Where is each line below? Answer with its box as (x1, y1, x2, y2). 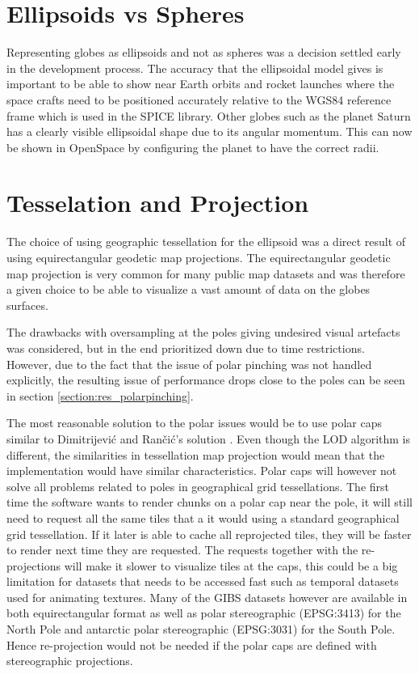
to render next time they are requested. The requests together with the (6, 541, 358, 558)
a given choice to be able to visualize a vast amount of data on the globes (6, 281, 371, 298)
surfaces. (6, 296, 48, 313)
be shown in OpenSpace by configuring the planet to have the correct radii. (6, 138, 379, 155)
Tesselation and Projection (6, 186, 309, 219)
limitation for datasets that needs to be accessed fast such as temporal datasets (6, 573, 399, 590)
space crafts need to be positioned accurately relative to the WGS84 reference (6, 91, 392, 108)
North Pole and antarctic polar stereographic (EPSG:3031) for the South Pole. (6, 621, 396, 638)
